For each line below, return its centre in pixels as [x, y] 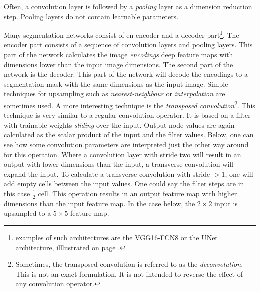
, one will [239, 174]
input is [226, 203]
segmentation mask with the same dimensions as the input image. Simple [116, 84]
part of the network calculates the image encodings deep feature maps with [119, 55]
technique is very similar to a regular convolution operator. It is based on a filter [127, 115]
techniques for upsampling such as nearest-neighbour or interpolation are [115, 94]
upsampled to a [28, 213]
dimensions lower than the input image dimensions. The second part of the [119, 64]
